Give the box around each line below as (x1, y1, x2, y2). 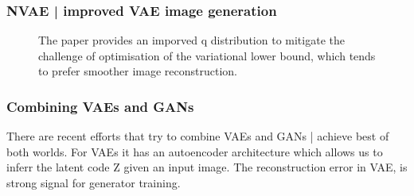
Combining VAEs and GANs (6, 96, 194, 116)
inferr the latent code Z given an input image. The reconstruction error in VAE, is (6, 159, 408, 175)
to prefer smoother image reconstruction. (38, 63, 238, 79)
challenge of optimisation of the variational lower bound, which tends (38, 47, 376, 63)
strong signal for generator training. (6, 175, 181, 190)
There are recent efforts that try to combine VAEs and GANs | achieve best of (6, 128, 389, 144)
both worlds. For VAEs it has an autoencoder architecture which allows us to (6, 143, 383, 159)
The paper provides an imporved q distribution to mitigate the (38, 32, 345, 48)
